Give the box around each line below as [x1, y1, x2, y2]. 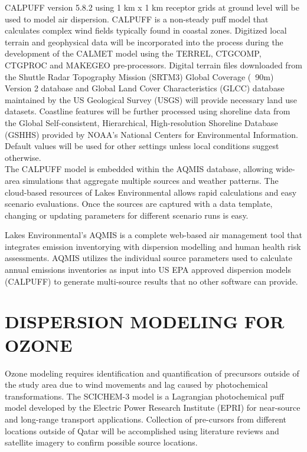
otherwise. [5, 151, 41, 163]
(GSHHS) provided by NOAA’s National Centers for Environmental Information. [5, 128, 298, 140]
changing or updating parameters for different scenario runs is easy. [5, 209, 249, 221]
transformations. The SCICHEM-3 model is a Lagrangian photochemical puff [5, 390, 284, 402]
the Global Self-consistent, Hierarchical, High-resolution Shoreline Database [5, 116, 278, 128]
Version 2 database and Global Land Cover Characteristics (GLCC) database [5, 82, 285, 94]
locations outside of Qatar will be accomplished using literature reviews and [5, 424, 279, 437]
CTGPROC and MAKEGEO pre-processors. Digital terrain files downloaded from [5, 58, 302, 71]
